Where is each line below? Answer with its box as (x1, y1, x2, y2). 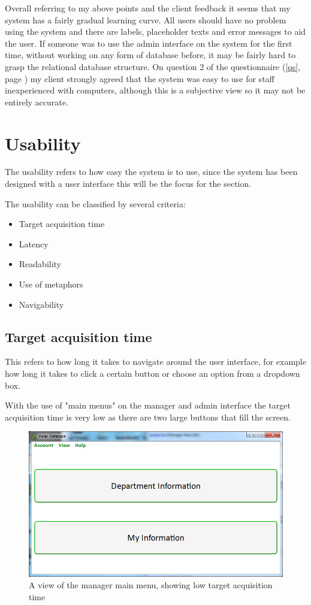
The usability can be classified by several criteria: (5, 197, 186, 210)
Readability (19, 258, 62, 270)
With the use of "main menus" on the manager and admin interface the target (5, 399, 291, 412)
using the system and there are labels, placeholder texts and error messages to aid (5, 25, 306, 38)
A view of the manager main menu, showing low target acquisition (29, 579, 273, 591)
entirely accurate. (5, 95, 68, 108)
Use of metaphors (19, 278, 83, 291)
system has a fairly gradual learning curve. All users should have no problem (5, 13, 286, 26)
